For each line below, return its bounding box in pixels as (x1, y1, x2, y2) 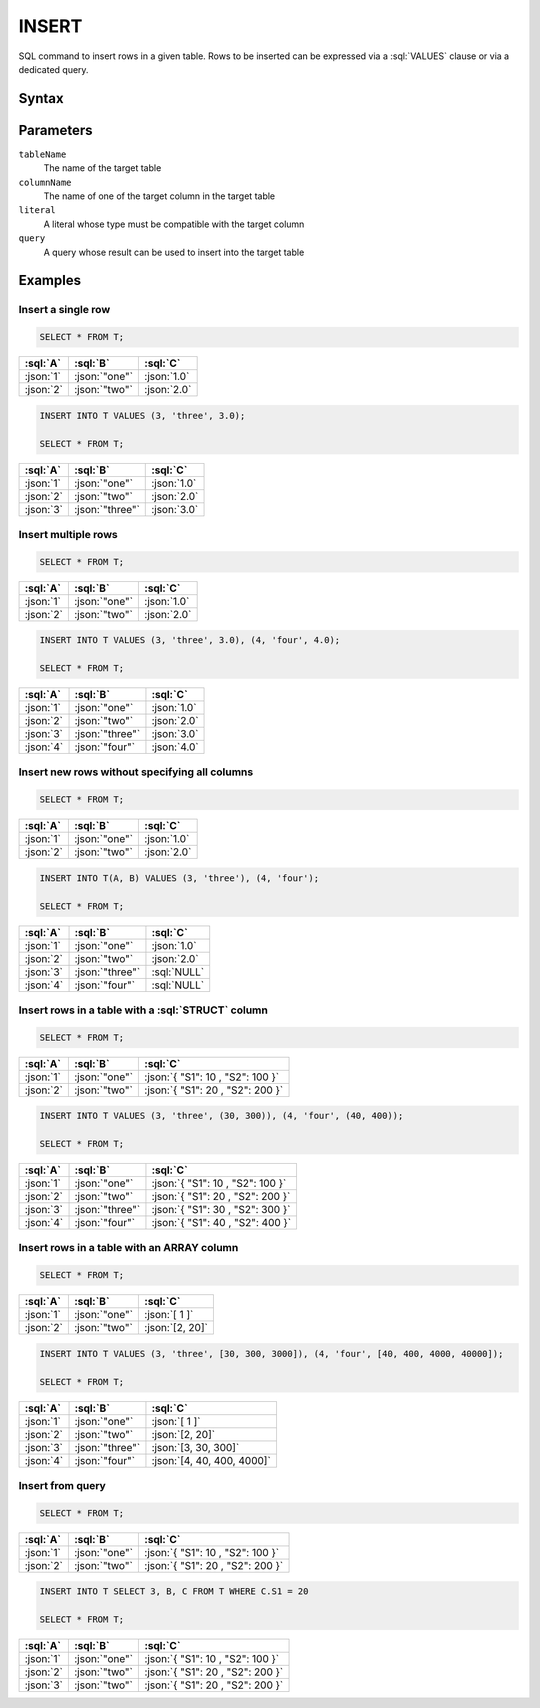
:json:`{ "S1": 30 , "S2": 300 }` (151, 1203, 291, 1216)
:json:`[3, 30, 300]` (151, 1440, 240, 1454)
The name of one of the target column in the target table (43, 190, 276, 202)
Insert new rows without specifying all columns (18, 765, 254, 779)
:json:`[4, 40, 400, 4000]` (151, 1453, 272, 1467)
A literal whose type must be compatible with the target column (43, 218, 305, 230)
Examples (18, 272, 82, 289)
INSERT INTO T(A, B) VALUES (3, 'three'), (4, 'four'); (39, 872, 320, 884)
